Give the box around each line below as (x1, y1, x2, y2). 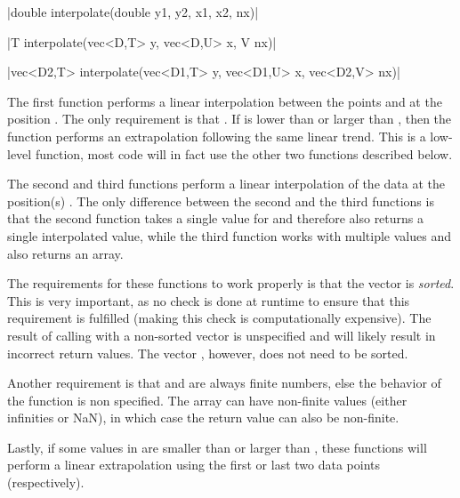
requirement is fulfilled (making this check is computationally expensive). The (7, 309, 432, 327)
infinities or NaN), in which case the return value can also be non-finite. (7, 408, 399, 427)
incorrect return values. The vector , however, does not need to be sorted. (7, 343, 408, 362)
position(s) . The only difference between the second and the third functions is (7, 191, 434, 210)
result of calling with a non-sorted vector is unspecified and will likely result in (7, 325, 436, 344)
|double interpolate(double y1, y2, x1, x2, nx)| (7, 3, 259, 20)
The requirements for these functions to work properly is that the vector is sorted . (7, 274, 455, 293)
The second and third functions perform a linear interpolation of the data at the (7, 174, 445, 193)
